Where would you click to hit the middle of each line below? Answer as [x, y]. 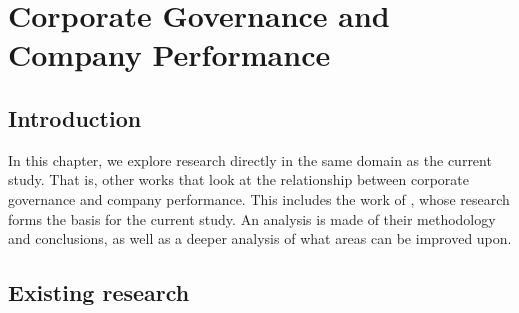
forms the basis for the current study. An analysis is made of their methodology [252, 218]
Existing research [99, 292]
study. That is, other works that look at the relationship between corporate [238, 179]
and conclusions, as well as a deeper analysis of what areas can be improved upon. [260, 238]
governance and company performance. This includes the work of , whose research [259, 198]
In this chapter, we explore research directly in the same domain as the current [250, 159]
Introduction [75, 117]
